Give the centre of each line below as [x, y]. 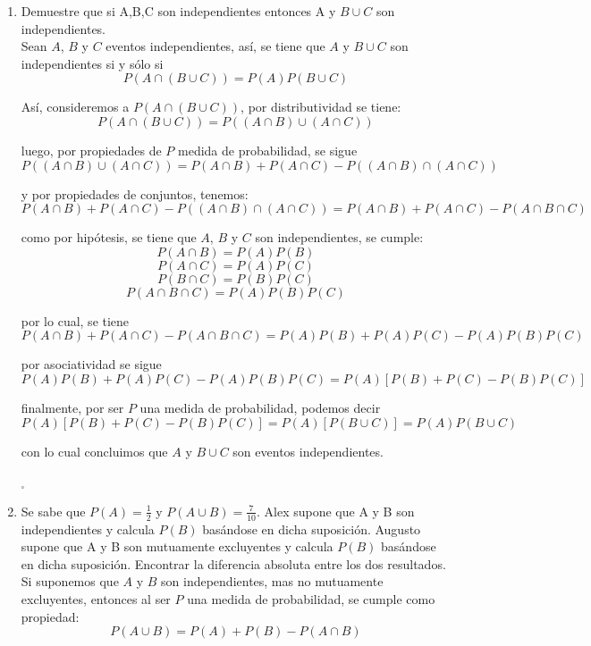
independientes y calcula [88, 529]
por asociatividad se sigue [91, 364]
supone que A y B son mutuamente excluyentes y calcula [177, 546]
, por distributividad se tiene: [321, 107]
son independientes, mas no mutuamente [272, 581]
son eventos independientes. [308, 451]
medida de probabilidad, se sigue [268, 150]
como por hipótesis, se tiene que [109, 237]
